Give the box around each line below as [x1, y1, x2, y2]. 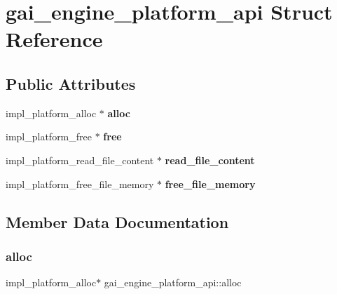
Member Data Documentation [6, 211, 229, 232]
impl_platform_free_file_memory [6, 176, 154, 191]
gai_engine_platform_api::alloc [104, 275, 242, 290]
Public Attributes [6, 72, 136, 94]
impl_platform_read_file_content [6, 152, 154, 167]
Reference [6, 25, 103, 53]
